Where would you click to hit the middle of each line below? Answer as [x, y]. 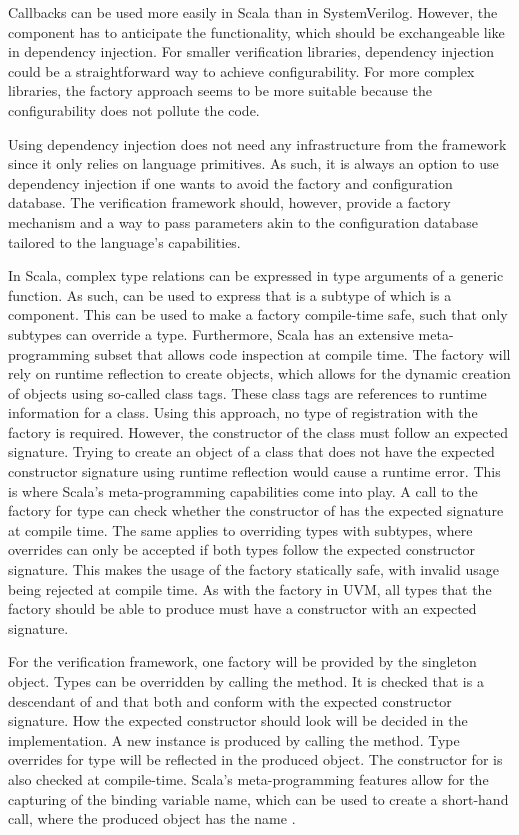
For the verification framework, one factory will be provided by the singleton [242, 661]
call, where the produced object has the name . [152, 818]
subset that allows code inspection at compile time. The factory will [302, 353]
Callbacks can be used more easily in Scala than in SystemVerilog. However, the [253, 12]
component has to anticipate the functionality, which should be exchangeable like [256, 31]
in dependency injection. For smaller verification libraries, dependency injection [251, 51]
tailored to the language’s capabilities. [124, 241]
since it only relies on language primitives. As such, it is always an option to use [253, 163]
